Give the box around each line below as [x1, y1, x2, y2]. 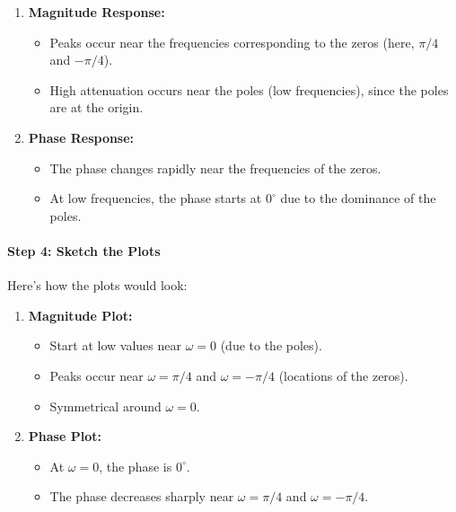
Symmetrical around [49, 396, 162, 415]
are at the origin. [49, 98, 144, 117]
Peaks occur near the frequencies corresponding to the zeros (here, [49, 32, 415, 51]
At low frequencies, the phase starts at [49, 189, 262, 207]
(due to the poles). [220, 336, 322, 355]
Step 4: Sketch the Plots [7, 241, 161, 260]
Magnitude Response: [28, 3, 165, 21]
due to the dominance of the [280, 189, 436, 207]
